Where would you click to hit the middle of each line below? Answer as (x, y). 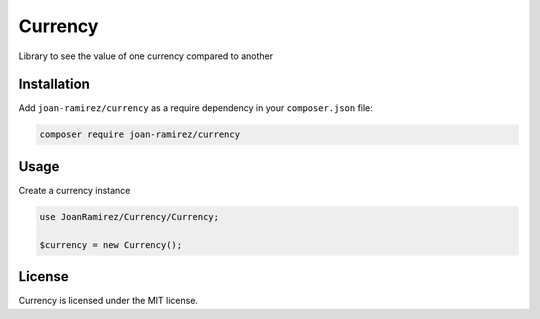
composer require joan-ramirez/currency (139, 134)
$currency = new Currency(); (111, 244)
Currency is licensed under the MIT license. (108, 301)
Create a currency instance (74, 190)
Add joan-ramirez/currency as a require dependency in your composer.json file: (196, 108)
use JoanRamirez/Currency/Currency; (129, 216)
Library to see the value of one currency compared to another (146, 56)
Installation (54, 84)
